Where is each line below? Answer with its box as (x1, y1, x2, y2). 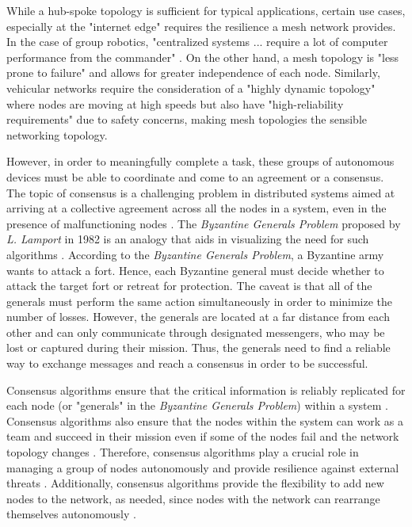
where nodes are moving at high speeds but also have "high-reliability (6, 95, 344, 112)
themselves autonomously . (6, 506, 136, 522)
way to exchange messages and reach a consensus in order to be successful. (6, 355, 368, 372)
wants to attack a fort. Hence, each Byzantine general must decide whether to (6, 262, 384, 278)
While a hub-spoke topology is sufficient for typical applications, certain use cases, (6, 2, 406, 18)
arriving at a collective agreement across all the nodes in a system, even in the (6, 200, 387, 216)
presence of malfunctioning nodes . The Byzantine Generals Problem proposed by (6, 215, 401, 231)
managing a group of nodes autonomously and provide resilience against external (6, 459, 399, 475)
